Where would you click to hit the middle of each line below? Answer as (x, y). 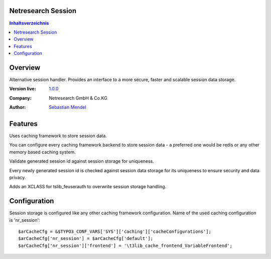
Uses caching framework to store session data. (58, 136)
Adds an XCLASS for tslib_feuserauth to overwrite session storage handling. (88, 187)
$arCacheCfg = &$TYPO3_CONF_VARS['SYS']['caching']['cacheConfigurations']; (115, 232)
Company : (21, 98)
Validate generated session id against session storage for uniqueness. (82, 161)
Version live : (23, 89)
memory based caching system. (43, 152)
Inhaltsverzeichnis (29, 23)
